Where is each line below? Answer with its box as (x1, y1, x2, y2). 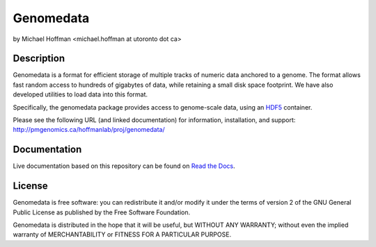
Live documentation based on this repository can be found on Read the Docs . (13, 162, 235, 170)
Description (13, 53, 65, 65)
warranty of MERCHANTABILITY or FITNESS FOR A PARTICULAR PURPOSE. (13, 230, 232, 239)
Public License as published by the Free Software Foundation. (13, 208, 191, 216)
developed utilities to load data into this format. (13, 90, 148, 99)
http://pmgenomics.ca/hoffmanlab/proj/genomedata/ (13, 126, 165, 134)
